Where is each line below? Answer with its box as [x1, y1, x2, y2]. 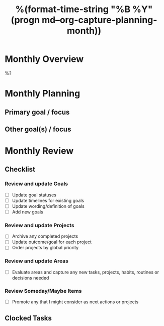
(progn [11, 14, 40, 26]
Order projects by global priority [12, 245, 79, 251]
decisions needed [12, 275, 49, 281]
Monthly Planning [5, 88, 80, 99]
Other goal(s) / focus [5, 125, 71, 133]
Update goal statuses [12, 192, 56, 198]
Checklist [5, 165, 36, 174]
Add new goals [12, 208, 43, 215]
